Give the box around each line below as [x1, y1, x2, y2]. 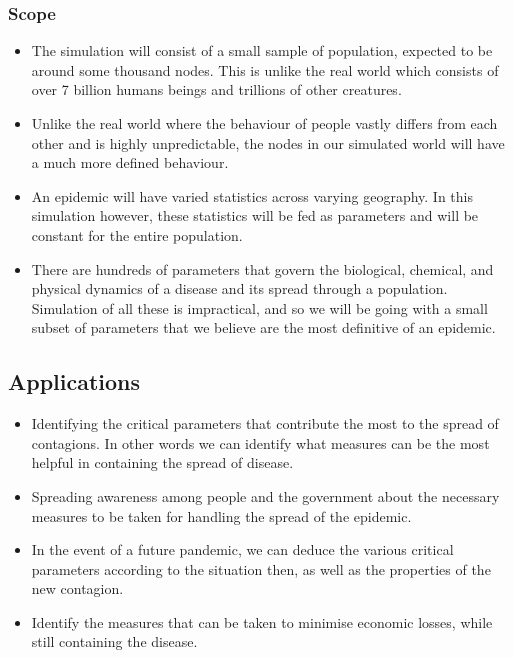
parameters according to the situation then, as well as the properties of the [31, 558, 491, 579]
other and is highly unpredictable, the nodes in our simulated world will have [31, 132, 505, 153]
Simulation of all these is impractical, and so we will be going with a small [31, 297, 488, 318]
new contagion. [31, 578, 124, 599]
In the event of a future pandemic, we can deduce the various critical [31, 539, 454, 560]
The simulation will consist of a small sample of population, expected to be [31, 40, 493, 61]
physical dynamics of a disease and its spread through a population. [31, 278, 448, 299]
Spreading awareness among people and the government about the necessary [31, 485, 500, 506]
